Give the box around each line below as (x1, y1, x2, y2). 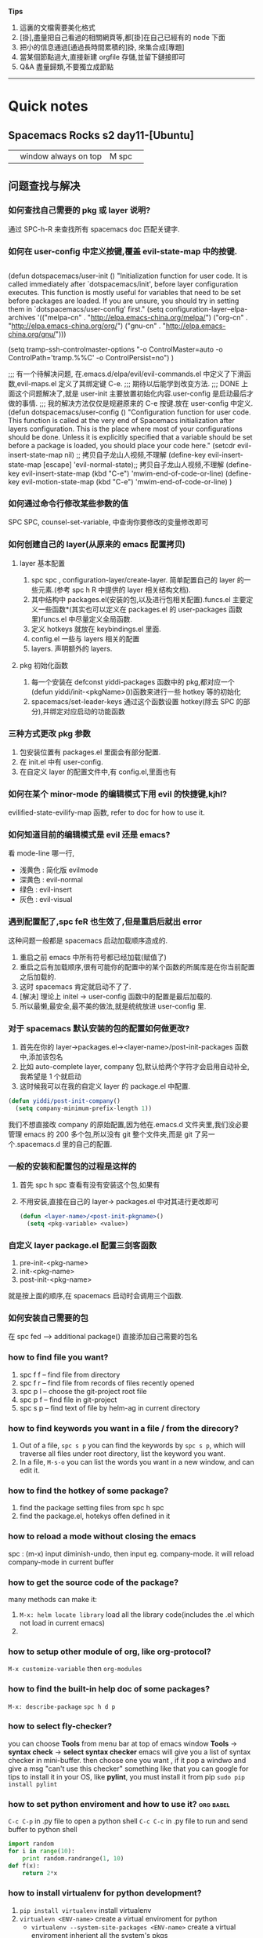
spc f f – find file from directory (19, 1370, 121, 1379)
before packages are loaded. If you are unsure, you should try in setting (8, 296, 240, 305)
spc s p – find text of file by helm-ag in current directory (19, 1403, 200, 1412)
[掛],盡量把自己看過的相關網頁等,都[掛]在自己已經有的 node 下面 (19, 33, 225, 42)
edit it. (19, 1465, 41, 1475)
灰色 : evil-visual (19, 895, 73, 904)
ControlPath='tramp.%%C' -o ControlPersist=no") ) (8, 352, 175, 362)
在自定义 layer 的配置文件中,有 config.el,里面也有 (19, 767, 177, 776)
